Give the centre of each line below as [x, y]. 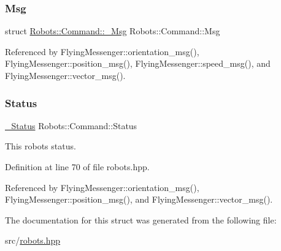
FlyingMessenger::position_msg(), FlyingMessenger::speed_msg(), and [138, 63]
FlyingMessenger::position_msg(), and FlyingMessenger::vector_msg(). [139, 199]
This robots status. [40, 146]
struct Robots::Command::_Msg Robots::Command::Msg [113, 31]
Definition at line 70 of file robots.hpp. [77, 167]
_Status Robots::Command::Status [71, 125]
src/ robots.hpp [33, 240]
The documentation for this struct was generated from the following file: [141, 219]
